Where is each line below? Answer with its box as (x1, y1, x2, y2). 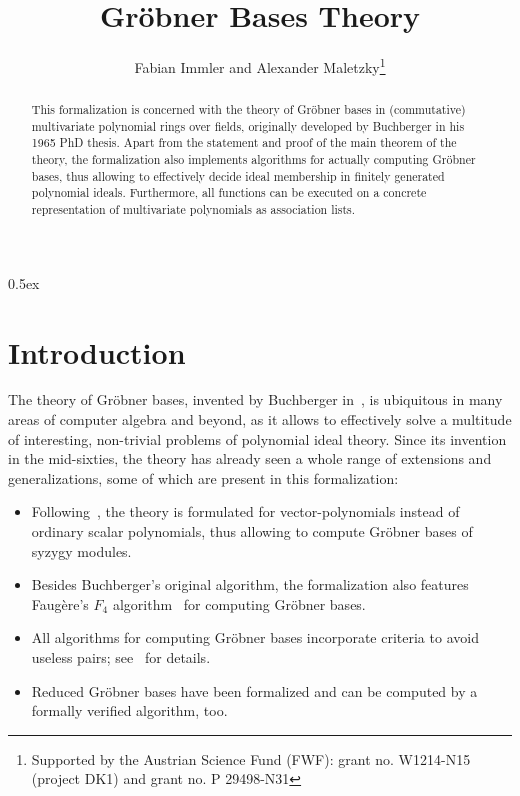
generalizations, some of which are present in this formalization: (8, 467, 399, 488)
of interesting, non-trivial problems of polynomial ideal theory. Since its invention (8, 428, 507, 449)
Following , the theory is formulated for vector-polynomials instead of (31, 501, 460, 522)
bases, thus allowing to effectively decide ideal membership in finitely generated (31, 167, 445, 184)
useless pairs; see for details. (31, 647, 211, 668)
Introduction (8, 331, 186, 372)
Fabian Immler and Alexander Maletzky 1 (134, 54, 386, 77)
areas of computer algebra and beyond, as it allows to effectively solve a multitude (8, 409, 512, 430)
